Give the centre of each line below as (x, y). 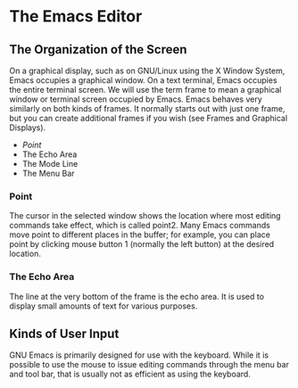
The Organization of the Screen (98, 50)
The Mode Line (50, 164)
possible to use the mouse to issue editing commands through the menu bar (149, 365)
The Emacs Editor (76, 17)
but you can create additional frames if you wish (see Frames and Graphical (149, 118)
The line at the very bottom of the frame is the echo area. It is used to (137, 296)
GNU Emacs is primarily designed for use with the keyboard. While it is (139, 355)
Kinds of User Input (64, 333)
